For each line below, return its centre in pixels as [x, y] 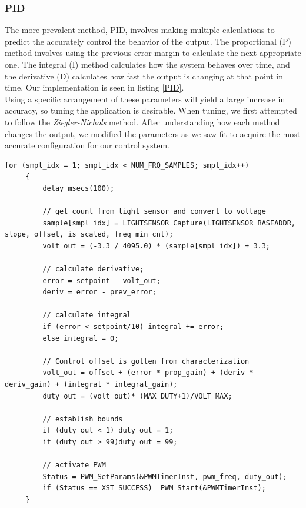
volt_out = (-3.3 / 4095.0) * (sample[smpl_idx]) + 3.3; [157, 246]
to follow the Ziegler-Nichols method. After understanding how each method [142, 122]
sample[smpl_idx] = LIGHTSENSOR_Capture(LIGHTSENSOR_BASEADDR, [169, 223]
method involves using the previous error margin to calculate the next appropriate [153, 53]
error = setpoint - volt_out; [102, 280]
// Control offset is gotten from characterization [146, 361]
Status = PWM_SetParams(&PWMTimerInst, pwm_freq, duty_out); [165, 477]
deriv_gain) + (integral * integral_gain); [91, 385]
